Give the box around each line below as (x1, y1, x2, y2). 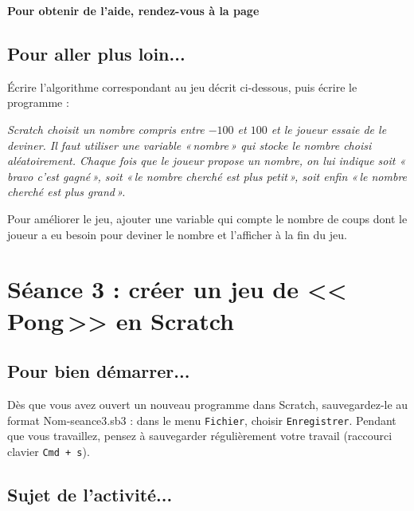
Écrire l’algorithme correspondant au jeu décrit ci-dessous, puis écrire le (7, 78, 357, 95)
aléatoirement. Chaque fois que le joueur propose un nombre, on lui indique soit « (7, 152, 406, 169)
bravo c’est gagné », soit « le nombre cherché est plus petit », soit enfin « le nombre (7, 167, 408, 184)
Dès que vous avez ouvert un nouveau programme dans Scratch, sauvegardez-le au (7, 395, 408, 412)
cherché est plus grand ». (7, 183, 126, 200)
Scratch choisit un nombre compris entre (7, 120, 205, 137)
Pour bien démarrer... (7, 359, 190, 383)
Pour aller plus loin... (7, 41, 186, 65)
